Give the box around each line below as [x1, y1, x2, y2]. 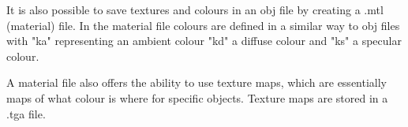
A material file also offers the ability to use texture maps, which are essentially [6, 74, 387, 91]
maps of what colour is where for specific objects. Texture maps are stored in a [6, 89, 388, 106]
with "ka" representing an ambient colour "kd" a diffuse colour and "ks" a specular [6, 32, 402, 49]
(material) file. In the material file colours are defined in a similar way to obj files [6, 17, 400, 33]
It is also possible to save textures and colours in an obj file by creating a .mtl [6, 2, 384, 17]
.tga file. [6, 105, 46, 121]
